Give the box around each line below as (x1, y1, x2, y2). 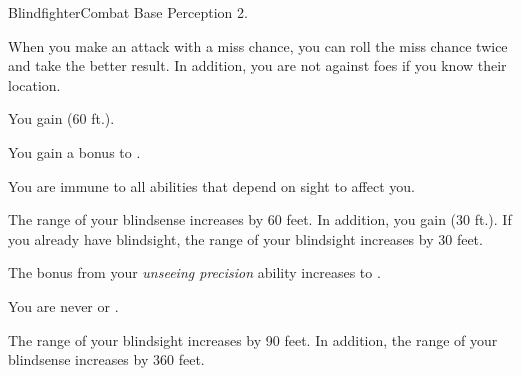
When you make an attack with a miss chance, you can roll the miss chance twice (8, 35, 508, 56)
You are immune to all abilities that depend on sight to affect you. (8, 175, 415, 196)
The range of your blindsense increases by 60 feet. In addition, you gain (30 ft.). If (8, 209, 512, 230)
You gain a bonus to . (8, 141, 141, 162)
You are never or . (8, 295, 119, 316)
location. (8, 74, 61, 95)
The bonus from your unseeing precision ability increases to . (8, 262, 381, 283)
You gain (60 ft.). (8, 108, 115, 129)
